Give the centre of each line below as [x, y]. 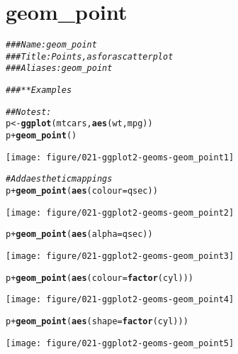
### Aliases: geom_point [59, 68]
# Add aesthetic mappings [59, 179]
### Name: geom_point [51, 45]
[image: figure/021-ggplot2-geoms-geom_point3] [120, 256]
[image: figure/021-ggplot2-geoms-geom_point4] [120, 300]
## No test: [29, 112]
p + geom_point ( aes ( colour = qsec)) [82, 191]
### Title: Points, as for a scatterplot [90, 56]
